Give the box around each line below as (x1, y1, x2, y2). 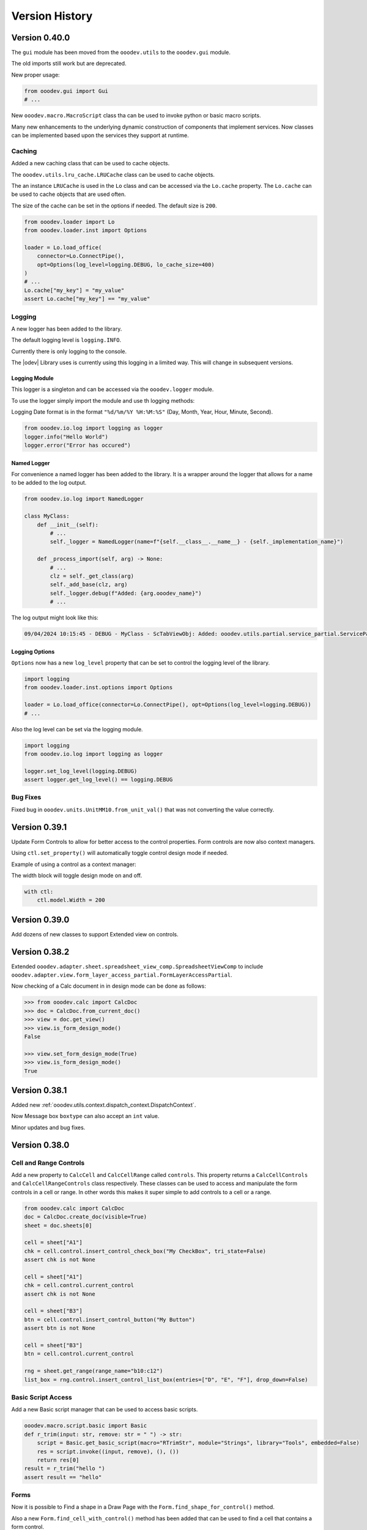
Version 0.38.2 (11, 946, 70, 957)
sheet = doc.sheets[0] (24, 1222, 92, 1229)
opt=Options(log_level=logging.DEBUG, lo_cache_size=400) (37, 261, 215, 268)
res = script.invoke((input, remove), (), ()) (37, 1448, 180, 1455)
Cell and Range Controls (11, 1159, 85, 1167)
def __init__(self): (37, 521, 99, 528)
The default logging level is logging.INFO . (11, 337, 122, 344)
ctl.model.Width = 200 (37, 897, 105, 904)
